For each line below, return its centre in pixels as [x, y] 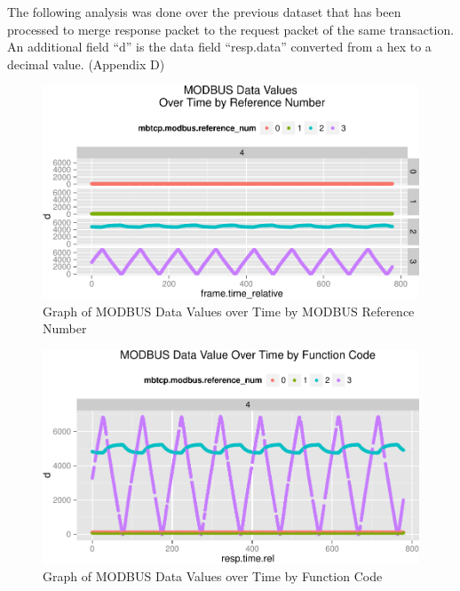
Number [65, 328]
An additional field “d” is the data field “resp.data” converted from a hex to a [219, 47]
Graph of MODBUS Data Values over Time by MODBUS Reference [229, 311]
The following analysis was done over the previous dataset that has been [204, 12]
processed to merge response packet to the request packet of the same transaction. [231, 29]
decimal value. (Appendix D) [86, 64]
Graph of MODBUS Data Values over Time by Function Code [213, 576]
